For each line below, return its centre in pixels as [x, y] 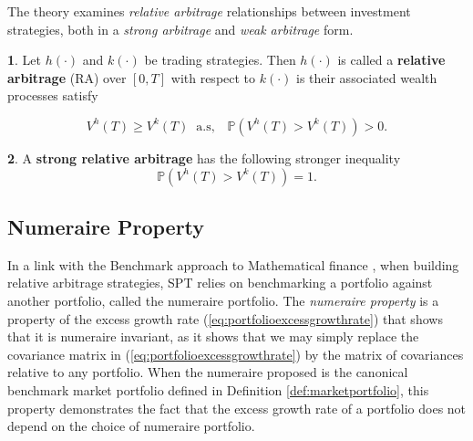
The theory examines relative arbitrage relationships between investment [209, 11]
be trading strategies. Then [220, 60]
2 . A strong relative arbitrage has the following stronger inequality [204, 157]
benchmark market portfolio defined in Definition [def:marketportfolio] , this [218, 389]
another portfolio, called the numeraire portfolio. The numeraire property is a [223, 300]
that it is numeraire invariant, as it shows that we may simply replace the [213, 336]
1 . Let [25, 60]
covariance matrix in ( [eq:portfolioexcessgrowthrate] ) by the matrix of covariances [236, 354]
